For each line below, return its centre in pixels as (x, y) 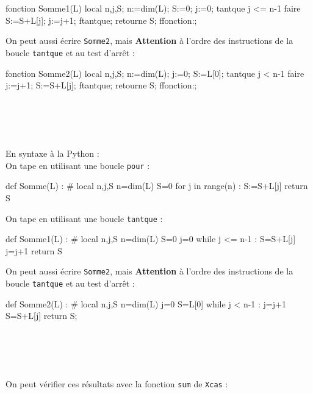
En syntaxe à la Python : (52, 153)
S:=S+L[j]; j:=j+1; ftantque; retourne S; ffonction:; (101, 20)
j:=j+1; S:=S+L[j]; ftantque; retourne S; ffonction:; (101, 85)
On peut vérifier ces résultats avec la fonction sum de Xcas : (117, 384)
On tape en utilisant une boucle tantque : (84, 218)
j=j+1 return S (34, 250)
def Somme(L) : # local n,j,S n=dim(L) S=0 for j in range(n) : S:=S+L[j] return (157, 186)
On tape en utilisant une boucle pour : (78, 165)
